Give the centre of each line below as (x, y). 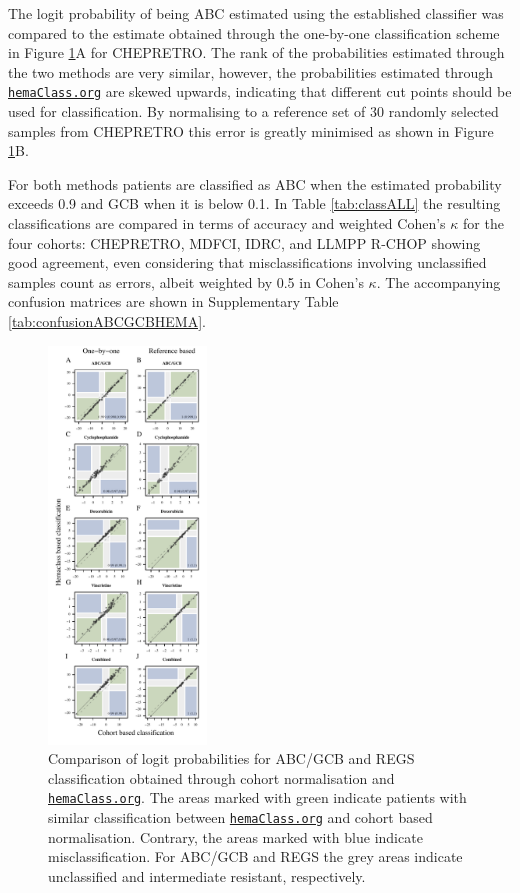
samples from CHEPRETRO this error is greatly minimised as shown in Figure (251, 130)
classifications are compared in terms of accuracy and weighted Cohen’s (227, 223)
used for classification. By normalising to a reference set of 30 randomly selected (253, 111)
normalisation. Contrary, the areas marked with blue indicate (235, 836)
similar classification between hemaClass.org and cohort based (240, 817)
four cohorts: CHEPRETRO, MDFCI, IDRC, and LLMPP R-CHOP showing (244, 242)
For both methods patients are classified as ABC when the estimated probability (255, 183)
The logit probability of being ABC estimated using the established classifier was (256, 13)
